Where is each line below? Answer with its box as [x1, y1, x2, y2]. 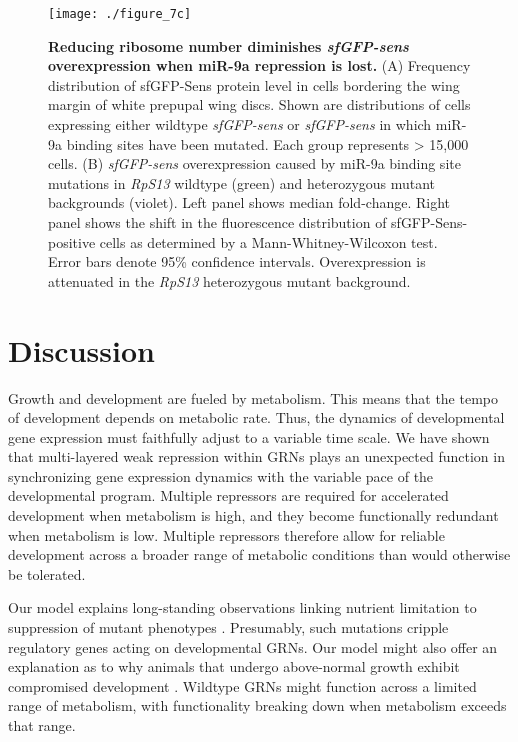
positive [48, 231, 96, 252]
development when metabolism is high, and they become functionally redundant [8, 505, 499, 526]
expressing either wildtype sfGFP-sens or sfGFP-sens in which [48, 114, 432, 135]
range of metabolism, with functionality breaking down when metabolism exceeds [8, 695, 507, 716]
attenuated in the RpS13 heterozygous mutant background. [48, 270, 411, 291]
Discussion [8, 329, 155, 370]
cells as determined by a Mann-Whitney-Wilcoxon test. [99, 231, 438, 252]
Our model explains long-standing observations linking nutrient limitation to [8, 597, 477, 618]
